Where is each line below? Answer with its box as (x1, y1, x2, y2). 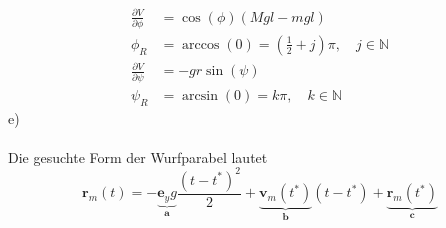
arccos (182, 37, 220, 52)
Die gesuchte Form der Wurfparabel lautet (8, 146, 268, 167)
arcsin (182, 88, 218, 103)
